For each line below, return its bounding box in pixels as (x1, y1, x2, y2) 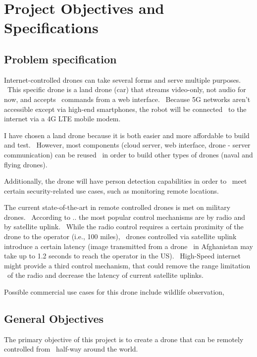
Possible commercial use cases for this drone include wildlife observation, (4, 287, 224, 297)
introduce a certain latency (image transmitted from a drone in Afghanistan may (4, 241, 253, 251)
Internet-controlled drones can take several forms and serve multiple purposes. (4, 74, 241, 85)
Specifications (4, 17, 99, 38)
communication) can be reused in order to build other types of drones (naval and (4, 149, 253, 159)
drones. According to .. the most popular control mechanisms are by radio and (4, 211, 246, 222)
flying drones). (4, 159, 48, 169)
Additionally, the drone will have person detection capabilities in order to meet (4, 176, 247, 186)
